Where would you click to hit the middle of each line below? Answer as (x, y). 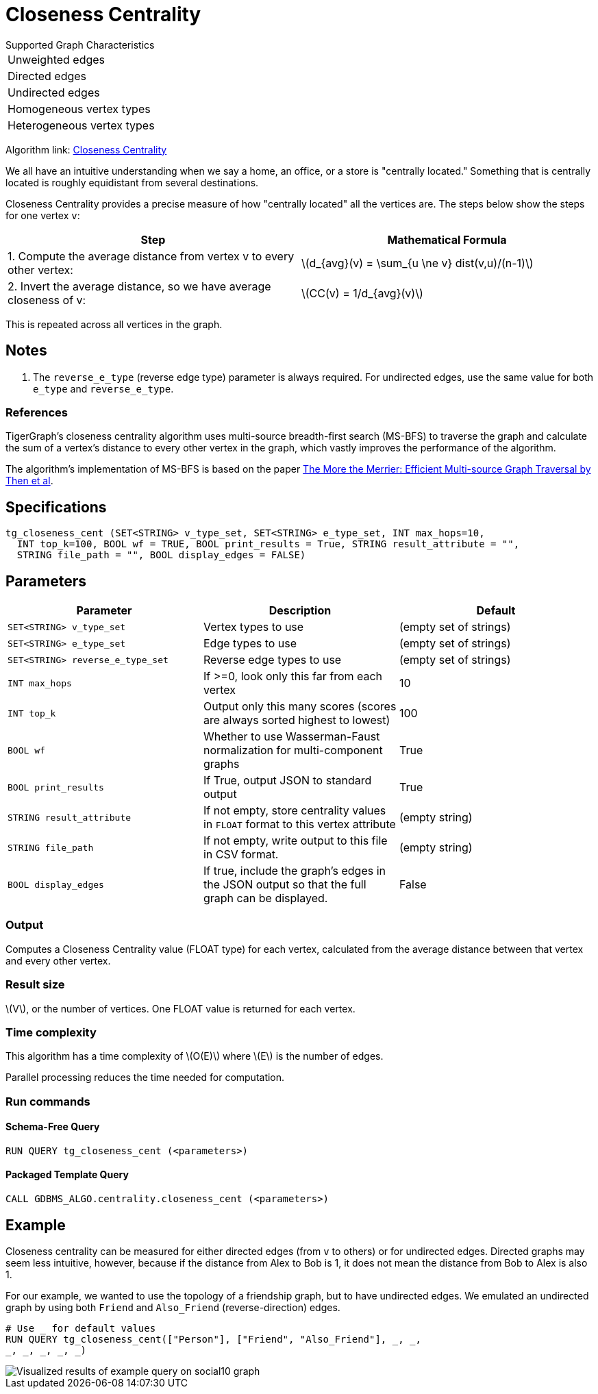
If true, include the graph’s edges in (295, 871)
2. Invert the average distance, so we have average (139, 286)
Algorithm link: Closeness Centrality (86, 149)
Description (300, 611)
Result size (35, 985)
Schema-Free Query (53, 1127)
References (37, 412)
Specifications (56, 507)
